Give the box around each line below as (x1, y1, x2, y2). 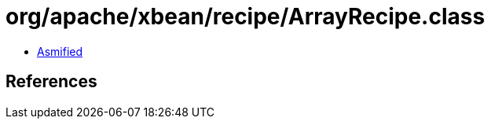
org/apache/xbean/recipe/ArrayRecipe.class (5, 3, 486, 30)
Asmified (37, 44, 83, 58)
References (5, 72, 97, 92)
